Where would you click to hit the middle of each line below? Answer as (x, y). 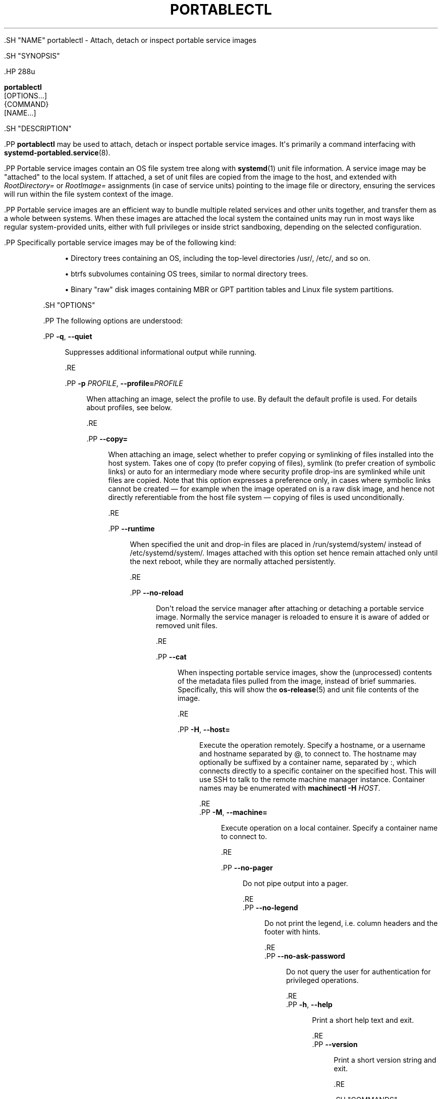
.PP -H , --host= (204, 729)
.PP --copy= (107, 438)
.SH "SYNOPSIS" (32, 56)
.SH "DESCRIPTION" (38, 128)
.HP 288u (20, 71)
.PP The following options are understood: (113, 320)
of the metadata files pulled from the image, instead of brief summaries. (297, 681)
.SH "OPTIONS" (69, 305)
